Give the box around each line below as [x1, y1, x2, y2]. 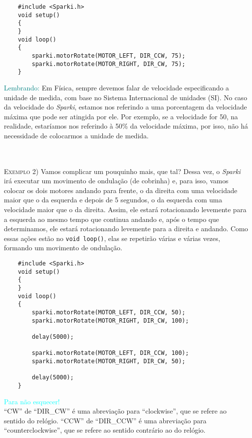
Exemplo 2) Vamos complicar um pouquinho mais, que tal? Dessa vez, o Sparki [4, 166, 241, 176]
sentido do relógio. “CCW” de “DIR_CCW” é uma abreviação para [4, 415, 207, 425]
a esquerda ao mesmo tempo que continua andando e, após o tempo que [4, 214, 219, 224]
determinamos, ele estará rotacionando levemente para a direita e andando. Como [4, 223, 248, 234]
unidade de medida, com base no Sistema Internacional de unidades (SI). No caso [4, 92, 247, 102]
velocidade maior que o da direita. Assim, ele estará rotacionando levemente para [4, 204, 247, 215]
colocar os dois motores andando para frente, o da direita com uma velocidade [4, 185, 237, 195]
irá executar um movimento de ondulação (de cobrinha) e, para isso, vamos [4, 175, 229, 186]
